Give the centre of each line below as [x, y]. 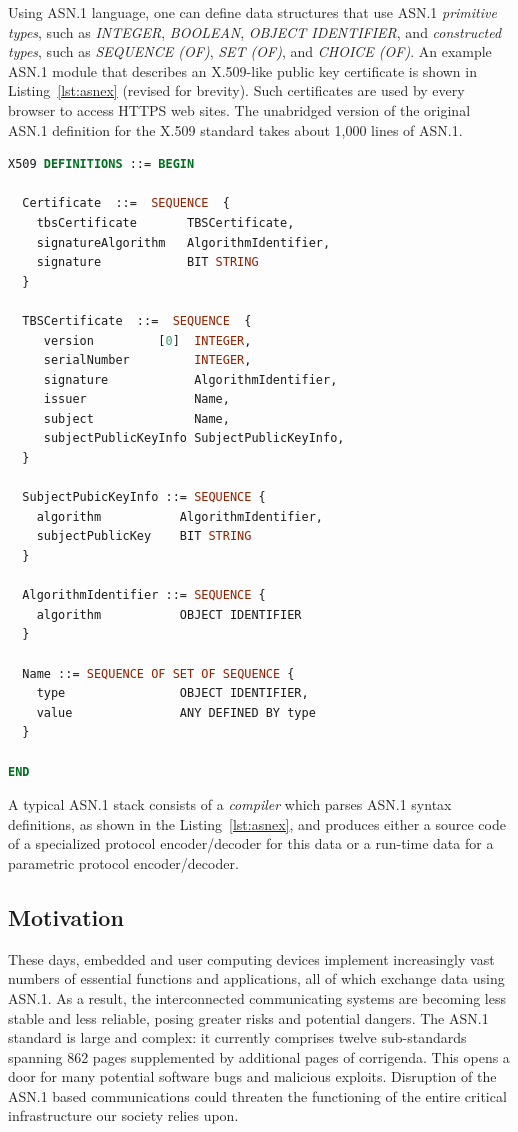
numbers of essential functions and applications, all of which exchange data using [256, 978]
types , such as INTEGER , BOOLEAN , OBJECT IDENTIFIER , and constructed [255, 31]
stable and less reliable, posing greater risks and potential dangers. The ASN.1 [248, 1017]
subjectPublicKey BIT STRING [144, 536]
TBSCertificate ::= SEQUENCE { [137, 320]
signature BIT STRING [147, 262]
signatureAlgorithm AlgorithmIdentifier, [183, 242]
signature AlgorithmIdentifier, [190, 379]
